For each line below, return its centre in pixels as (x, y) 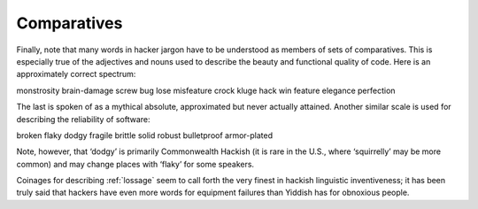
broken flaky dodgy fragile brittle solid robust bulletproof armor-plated (145, 135)
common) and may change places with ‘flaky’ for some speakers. (135, 164)
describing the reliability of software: (83, 119)
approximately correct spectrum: (76, 74)
